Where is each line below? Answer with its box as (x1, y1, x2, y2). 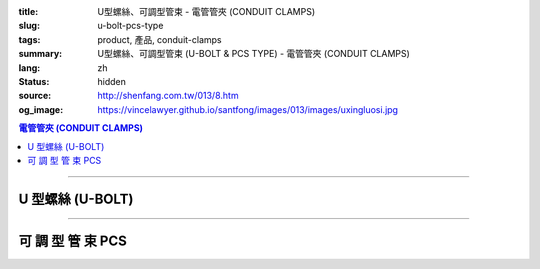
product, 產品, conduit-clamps (97, 33, 222, 45)
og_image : (18, 103, 64, 115)
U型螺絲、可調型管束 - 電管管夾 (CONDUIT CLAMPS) (97, 6, 315, 17)
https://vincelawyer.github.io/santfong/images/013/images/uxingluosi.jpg (97, 103, 399, 115)
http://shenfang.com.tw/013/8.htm (97, 90, 239, 102)
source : (18, 90, 52, 102)
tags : (18, 33, 41, 45)
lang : (18, 61, 41, 74)
